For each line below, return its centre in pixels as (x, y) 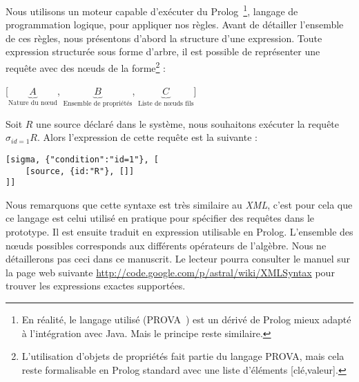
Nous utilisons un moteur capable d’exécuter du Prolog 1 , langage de (152, 10)
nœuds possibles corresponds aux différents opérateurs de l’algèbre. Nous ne (166, 245)
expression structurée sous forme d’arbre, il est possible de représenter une (163, 51)
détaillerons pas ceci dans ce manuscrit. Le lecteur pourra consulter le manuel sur (178, 259)
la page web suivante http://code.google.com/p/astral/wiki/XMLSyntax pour (170, 272)
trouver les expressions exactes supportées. (96, 286)
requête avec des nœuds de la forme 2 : (86, 67)
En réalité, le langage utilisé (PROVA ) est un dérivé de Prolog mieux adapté (186, 319)
